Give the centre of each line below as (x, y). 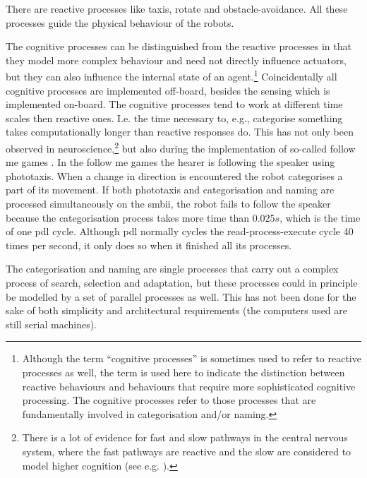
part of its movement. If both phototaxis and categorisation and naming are (170, 190)
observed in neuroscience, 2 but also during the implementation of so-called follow (181, 147)
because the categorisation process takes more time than (128, 217)
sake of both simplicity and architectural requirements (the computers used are (176, 310)
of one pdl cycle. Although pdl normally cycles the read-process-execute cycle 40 (180, 231)
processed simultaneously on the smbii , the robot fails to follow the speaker (168, 204)
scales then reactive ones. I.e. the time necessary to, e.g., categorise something (174, 118)
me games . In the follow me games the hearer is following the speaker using (170, 162)
